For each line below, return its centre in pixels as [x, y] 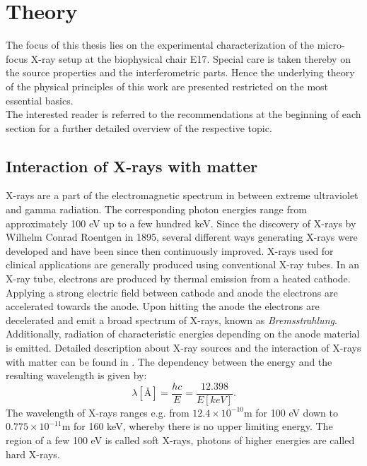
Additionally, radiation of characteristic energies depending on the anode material [183, 334]
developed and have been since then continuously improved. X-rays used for [170, 250]
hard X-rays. [33, 454]
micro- [331, 45]
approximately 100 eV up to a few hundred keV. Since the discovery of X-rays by [181, 223]
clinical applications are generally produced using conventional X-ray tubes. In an [183, 264]
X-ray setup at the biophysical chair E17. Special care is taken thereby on [191, 58]
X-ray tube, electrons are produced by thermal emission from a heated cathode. [178, 279]
